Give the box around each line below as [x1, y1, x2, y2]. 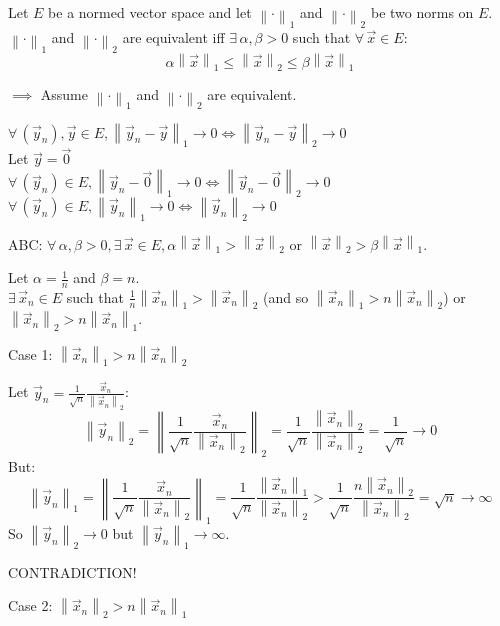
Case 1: [8, 343, 53, 364]
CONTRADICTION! [8, 561, 137, 582]
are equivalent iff [122, 26, 225, 47]
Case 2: [8, 595, 53, 616]
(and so [263, 286, 309, 307]
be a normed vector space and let [48, 2, 252, 22]
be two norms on [370, 2, 474, 22]
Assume [40, 83, 88, 104]
